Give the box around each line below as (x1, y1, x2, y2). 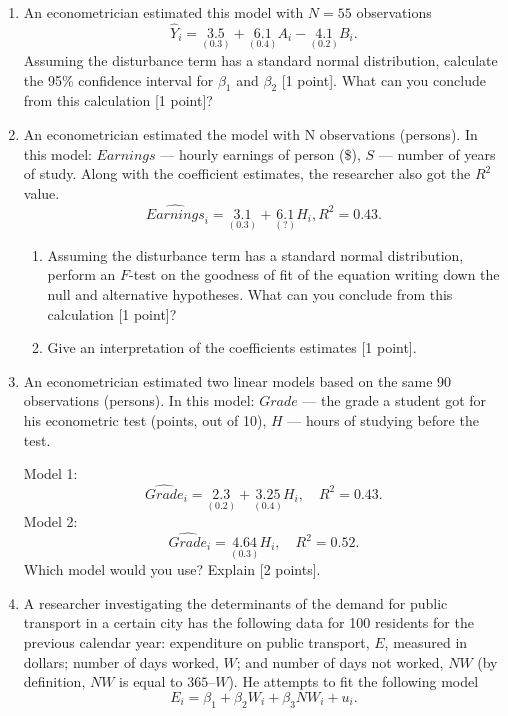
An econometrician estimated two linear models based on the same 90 (23, 370, 452, 391)
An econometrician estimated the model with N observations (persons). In (23, 124, 478, 145)
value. (23, 182, 60, 203)
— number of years (378, 143, 496, 164)
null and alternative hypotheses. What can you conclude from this (47, 284, 453, 305)
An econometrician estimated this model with (23, 2, 304, 22)
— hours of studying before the (287, 409, 479, 430)
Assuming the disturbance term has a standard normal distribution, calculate (23, 50, 498, 71)
